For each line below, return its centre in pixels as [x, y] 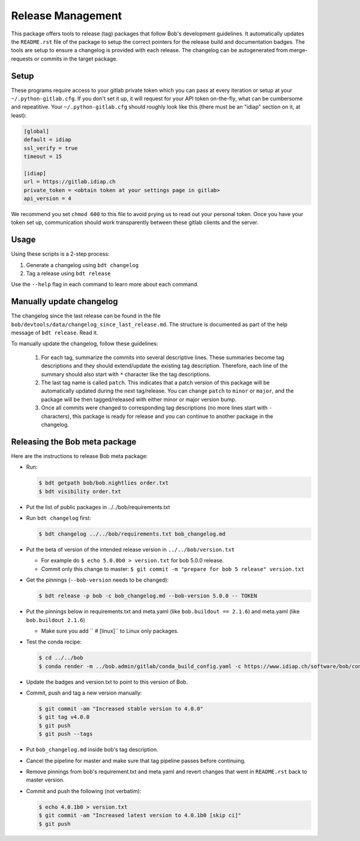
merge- [298, 50]
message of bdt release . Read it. [55, 333]
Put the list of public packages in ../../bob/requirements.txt [98, 507]
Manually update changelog [64, 302]
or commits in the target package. [76, 59]
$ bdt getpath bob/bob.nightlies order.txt [104, 483]
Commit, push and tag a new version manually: [84, 693]
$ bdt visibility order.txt [80, 491]
